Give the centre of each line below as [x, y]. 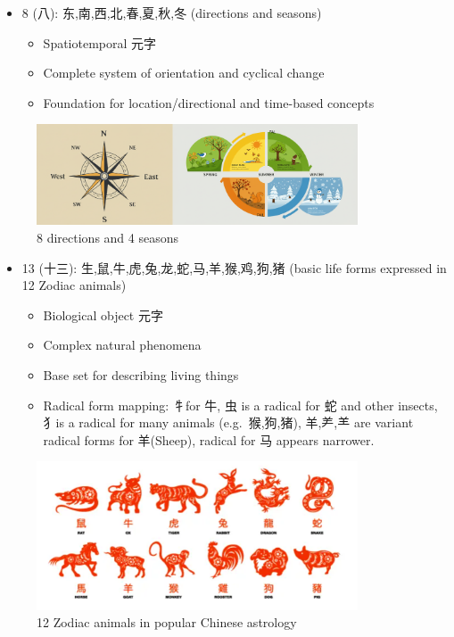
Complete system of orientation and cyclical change [184, 73]
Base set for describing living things [141, 374]
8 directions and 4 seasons [107, 237]
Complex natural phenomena [122, 345]
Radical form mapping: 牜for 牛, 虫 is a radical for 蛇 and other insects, [240, 405]
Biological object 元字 [103, 314]
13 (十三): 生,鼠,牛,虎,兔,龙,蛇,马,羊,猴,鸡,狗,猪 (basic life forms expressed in [234, 267]
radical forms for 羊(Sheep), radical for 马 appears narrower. [209, 439]
